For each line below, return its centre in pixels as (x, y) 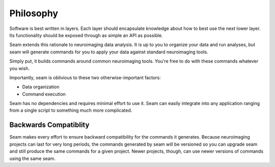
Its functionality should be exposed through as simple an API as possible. (86, 35)
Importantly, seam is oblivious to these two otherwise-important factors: (85, 77)
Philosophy (34, 13)
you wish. (20, 68)
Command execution (44, 94)
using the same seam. (33, 158)
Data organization (41, 87)
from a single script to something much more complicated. (71, 110)
